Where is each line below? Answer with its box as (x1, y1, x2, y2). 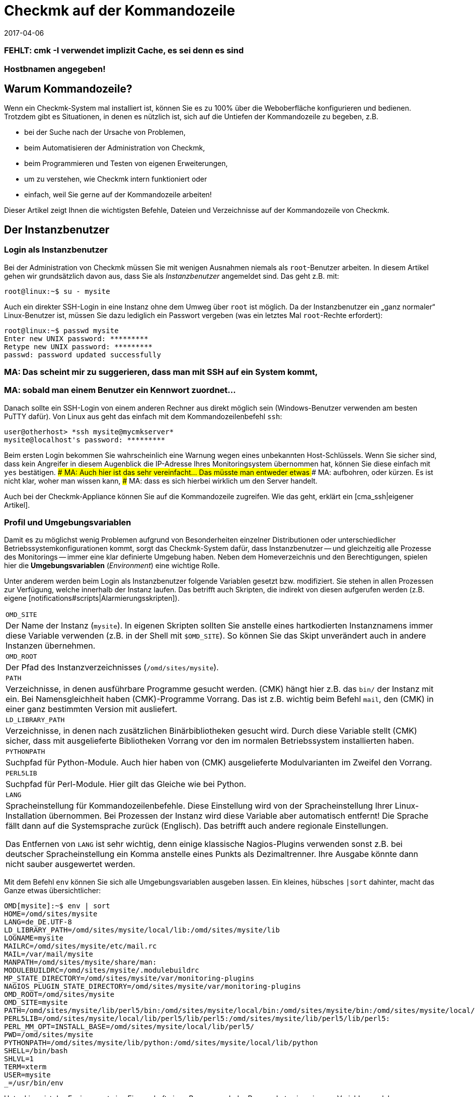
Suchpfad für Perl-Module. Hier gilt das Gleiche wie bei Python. (6, 779, 246, 790)
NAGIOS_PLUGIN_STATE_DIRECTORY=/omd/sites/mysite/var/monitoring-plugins (4, 982, 301, 991)
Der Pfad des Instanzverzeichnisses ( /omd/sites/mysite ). (6, 662, 219, 673)
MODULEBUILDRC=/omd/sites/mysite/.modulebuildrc (4, 966, 199, 975)
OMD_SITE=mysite (4, 998, 68, 1007)
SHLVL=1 (4, 1055, 34, 1063)
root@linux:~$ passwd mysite (4, 326, 119, 335)
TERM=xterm (4, 1063, 47, 1071)
